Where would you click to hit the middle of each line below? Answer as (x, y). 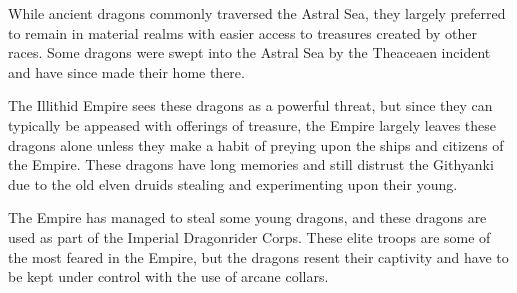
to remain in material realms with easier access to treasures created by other (242, 32)
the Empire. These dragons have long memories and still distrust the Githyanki (251, 164)
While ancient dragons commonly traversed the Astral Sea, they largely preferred (257, 13)
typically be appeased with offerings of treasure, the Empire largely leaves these (252, 124)
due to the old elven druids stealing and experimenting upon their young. (233, 183)
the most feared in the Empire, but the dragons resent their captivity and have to (258, 256)
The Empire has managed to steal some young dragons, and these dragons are (247, 217)
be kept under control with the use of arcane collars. (168, 276)
